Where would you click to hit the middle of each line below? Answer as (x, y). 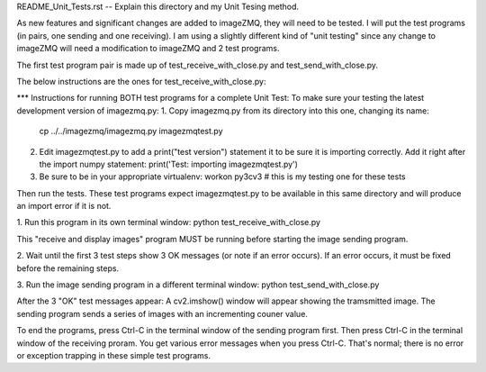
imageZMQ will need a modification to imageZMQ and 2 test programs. (148, 49)
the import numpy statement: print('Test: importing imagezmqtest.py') (169, 164)
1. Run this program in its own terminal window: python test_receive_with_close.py (169, 222)
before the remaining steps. (68, 268)
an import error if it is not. (64, 206)
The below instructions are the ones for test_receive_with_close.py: (141, 81)
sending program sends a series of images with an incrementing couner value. (162, 313)
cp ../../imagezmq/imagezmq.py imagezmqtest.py (131, 132)
